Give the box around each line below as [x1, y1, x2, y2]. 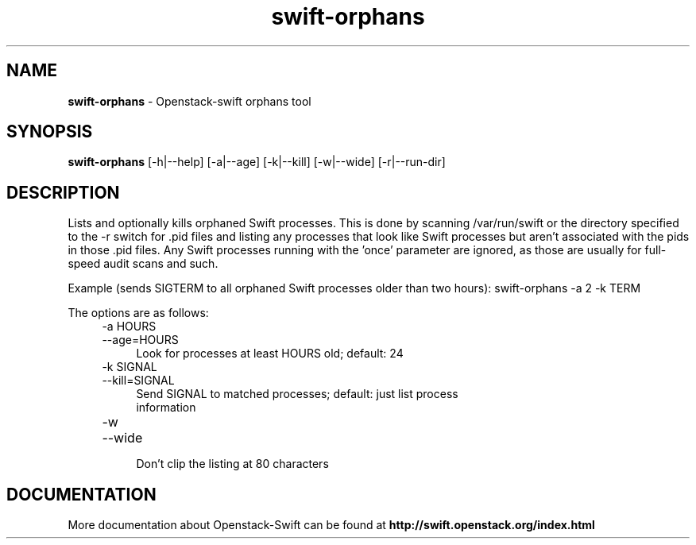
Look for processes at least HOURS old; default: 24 [136, 346, 404, 361]
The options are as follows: [68, 306, 209, 320]
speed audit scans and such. [68, 257, 218, 271]
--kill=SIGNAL [102, 373, 175, 388]
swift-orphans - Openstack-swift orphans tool [68, 94, 311, 108]
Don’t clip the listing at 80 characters [136, 457, 329, 471]
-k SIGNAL [102, 360, 157, 374]
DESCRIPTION [6, 182, 120, 203]
